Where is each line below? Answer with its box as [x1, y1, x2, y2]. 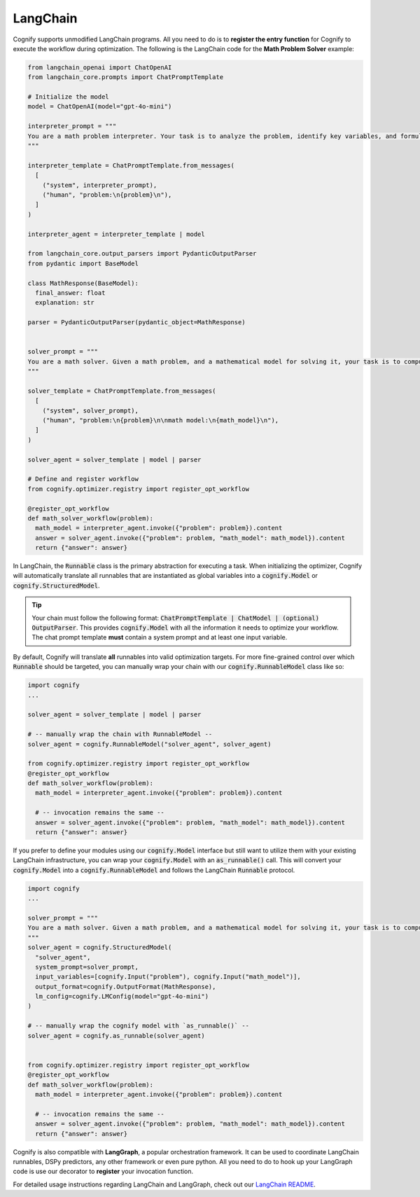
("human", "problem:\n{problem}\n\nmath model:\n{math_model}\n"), [42, 416, 279, 424]
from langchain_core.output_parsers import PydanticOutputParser [27, 249, 257, 258]
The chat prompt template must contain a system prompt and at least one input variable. [31, 633, 288, 642]
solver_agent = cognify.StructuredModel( [27, 943, 172, 952]
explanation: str [35, 298, 94, 307]
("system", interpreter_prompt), [42, 181, 157, 189]
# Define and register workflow [27, 475, 139, 483]
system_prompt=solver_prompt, [35, 963, 139, 971]
